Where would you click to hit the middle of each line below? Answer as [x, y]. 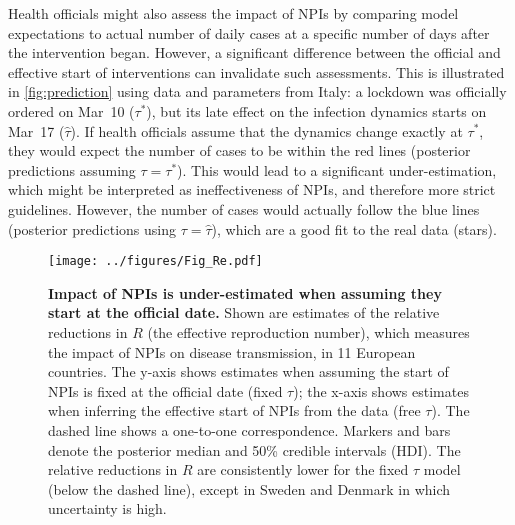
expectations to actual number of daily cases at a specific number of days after [249, 32]
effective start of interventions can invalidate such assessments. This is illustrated [256, 71]
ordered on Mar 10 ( [71, 110]
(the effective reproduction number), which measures [308, 331]
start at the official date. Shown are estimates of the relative [244, 312]
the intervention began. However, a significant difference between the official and [254, 52]
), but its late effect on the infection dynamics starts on [316, 110]
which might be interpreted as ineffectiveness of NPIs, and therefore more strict [252, 189]
